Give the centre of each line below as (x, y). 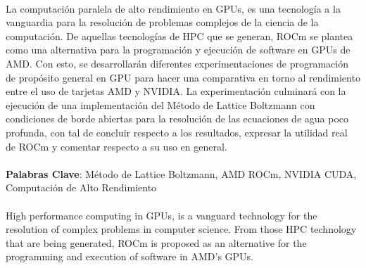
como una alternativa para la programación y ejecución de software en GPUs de (178, 50)
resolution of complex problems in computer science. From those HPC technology (181, 229)
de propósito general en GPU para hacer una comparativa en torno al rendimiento (183, 77)
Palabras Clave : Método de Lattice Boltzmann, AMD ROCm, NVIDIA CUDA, (181, 173)
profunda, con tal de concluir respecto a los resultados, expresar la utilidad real (177, 132)
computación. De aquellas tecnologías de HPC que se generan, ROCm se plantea (179, 36)
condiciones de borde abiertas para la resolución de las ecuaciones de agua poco (177, 119)
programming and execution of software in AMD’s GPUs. (130, 256)
